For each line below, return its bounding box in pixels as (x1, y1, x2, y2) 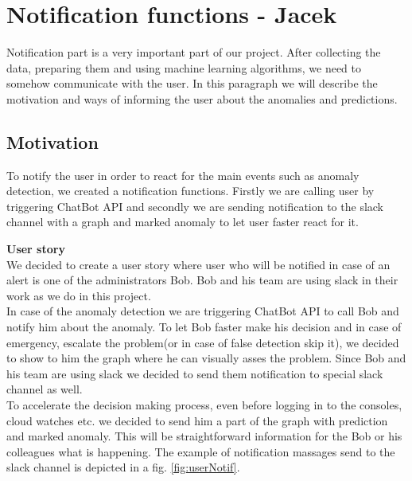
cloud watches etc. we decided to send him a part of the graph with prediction (6, 412, 388, 428)
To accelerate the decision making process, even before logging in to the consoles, (6, 397, 402, 413)
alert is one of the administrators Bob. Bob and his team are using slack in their (6, 272, 398, 288)
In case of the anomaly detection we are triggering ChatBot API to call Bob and (6, 303, 399, 319)
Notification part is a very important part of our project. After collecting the (6, 44, 381, 61)
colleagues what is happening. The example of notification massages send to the (6, 443, 395, 459)
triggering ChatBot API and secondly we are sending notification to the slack (6, 197, 384, 214)
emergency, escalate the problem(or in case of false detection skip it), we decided (6, 334, 399, 350)
